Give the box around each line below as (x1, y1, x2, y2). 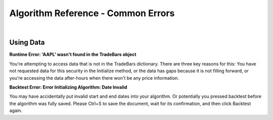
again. (9, 107, 23, 113)
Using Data (9, 38, 45, 47)
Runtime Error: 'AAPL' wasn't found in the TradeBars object (9, 51, 136, 57)
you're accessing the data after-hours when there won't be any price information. (9, 75, 179, 81)
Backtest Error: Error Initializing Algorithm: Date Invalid (9, 84, 127, 90)
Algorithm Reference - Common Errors (9, 8, 175, 19)
